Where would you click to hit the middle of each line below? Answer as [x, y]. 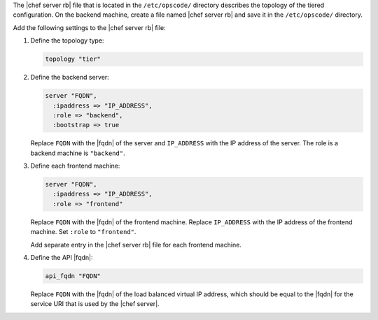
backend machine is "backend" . [78, 153]
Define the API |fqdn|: [62, 257]
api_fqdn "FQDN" [73, 276]
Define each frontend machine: [75, 166]
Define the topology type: [67, 41]
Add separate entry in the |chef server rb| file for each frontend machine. [136, 245]
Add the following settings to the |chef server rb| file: [89, 27]
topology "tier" [73, 59]
